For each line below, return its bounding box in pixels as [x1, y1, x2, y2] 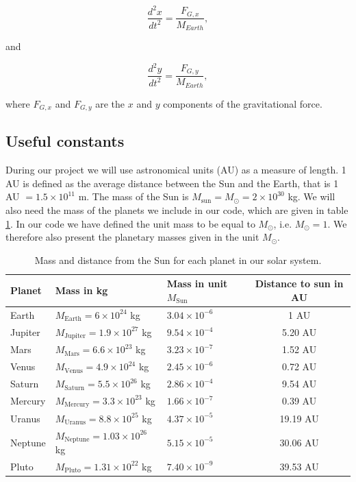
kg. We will [288, 189, 335, 204]
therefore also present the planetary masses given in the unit [5, 230, 259, 244]
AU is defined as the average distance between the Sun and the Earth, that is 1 [5, 176, 339, 190]
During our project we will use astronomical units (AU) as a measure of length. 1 [5, 162, 346, 177]
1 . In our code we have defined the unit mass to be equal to [5, 216, 255, 230]
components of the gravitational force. [163, 96, 322, 110]
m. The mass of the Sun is [78, 189, 189, 204]
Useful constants [5, 130, 125, 152]
